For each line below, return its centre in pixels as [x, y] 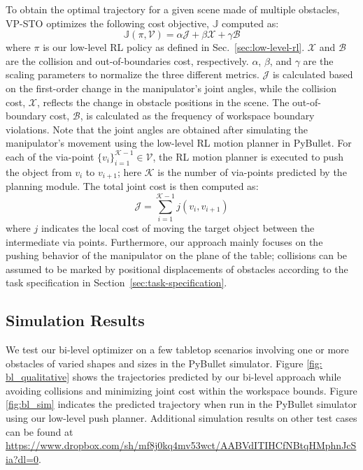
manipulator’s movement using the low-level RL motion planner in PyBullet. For [179, 143]
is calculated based [313, 74]
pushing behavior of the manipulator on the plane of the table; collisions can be [177, 255]
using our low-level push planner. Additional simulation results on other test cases [181, 418]
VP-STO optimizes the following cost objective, [107, 23]
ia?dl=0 [22, 458]
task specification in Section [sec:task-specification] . [116, 282]
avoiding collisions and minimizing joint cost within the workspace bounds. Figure [181, 390]
